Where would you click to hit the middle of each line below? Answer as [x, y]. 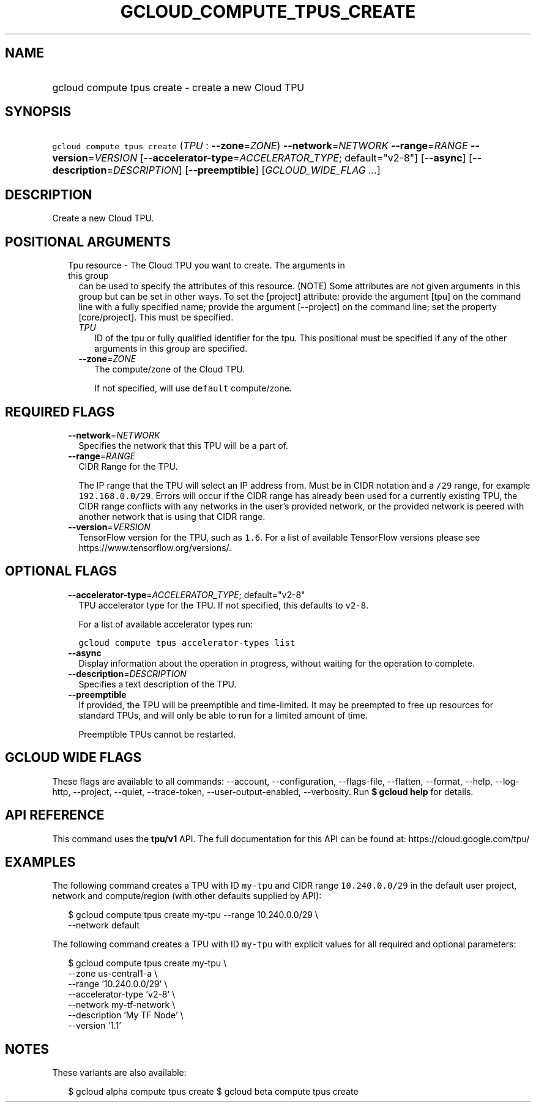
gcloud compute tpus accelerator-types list [187, 642]
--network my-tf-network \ [122, 1005]
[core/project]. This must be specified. [156, 317]
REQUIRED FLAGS [60, 412]
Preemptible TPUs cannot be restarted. [157, 734]
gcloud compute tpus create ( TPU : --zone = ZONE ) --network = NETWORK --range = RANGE [260, 146]
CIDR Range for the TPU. [128, 466]
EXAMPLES [40, 862]
